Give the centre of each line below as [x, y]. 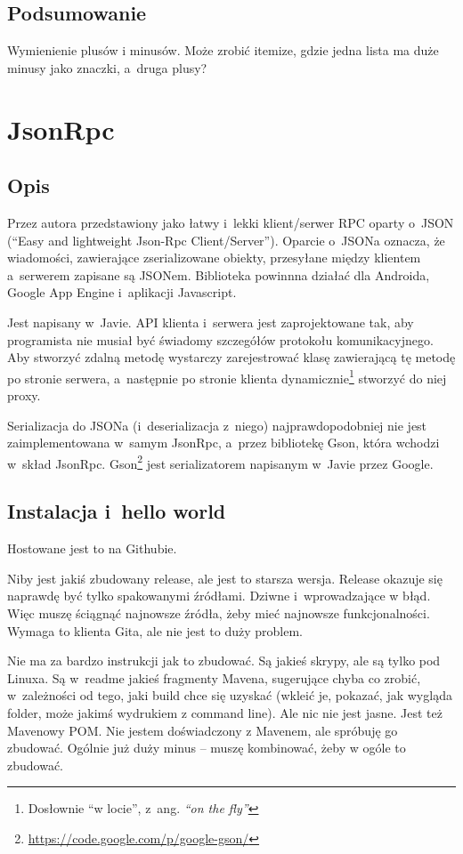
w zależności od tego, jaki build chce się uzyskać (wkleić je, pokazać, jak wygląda [230, 695]
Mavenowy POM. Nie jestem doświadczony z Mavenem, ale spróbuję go [203, 730]
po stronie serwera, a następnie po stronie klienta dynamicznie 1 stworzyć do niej [227, 376]
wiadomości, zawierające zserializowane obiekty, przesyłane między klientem [214, 258]
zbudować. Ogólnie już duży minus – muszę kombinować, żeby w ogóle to [207, 748]
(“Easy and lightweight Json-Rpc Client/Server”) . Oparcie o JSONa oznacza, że [226, 240]
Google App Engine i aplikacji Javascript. [122, 292]
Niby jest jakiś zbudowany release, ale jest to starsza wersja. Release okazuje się [225, 578]
